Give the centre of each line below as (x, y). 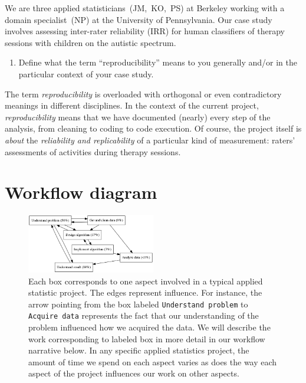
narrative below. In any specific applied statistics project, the (139, 350)
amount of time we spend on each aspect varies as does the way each (153, 361)
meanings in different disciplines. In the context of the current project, (132, 105)
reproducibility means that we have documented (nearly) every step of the (138, 117)
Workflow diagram (81, 192)
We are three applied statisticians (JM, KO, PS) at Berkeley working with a (145, 8)
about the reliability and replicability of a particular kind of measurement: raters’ (150, 140)
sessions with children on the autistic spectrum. (91, 42)
